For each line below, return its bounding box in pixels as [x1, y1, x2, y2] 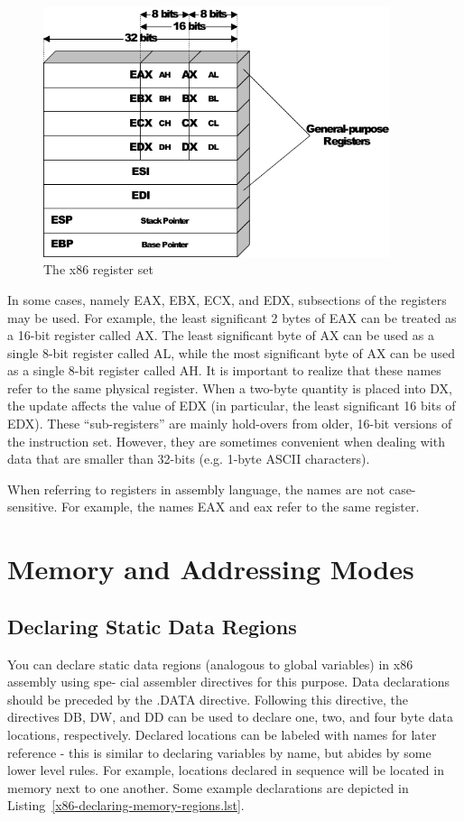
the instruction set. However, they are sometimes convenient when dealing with [7, 431, 445, 450]
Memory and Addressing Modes [7, 550, 414, 587]
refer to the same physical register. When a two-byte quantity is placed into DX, [7, 378, 452, 397]
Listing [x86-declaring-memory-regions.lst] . [7, 796, 245, 815]
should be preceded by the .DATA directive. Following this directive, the [7, 689, 409, 708]
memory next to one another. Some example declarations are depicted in [7, 778, 409, 797]
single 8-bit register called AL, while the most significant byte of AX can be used [7, 343, 456, 362]
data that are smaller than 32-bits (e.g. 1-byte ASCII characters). [7, 449, 370, 468]
